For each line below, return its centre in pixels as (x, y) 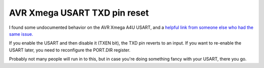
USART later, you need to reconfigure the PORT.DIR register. (70, 50)
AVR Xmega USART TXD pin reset (79, 13)
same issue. (21, 34)
